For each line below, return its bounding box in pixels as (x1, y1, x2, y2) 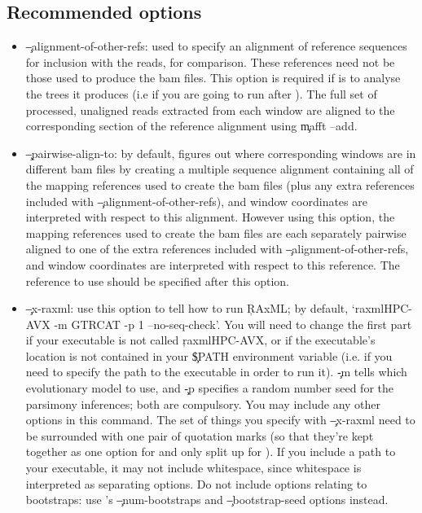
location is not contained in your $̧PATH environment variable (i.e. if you (25, 347, 393, 364)
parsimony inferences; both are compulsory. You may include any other (25, 395, 381, 412)
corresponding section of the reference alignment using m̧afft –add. (25, 117, 358, 134)
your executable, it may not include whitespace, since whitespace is (25, 459, 362, 476)
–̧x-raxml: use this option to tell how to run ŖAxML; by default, (25, 300, 349, 317)
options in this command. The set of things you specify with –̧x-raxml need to (25, 411, 415, 428)
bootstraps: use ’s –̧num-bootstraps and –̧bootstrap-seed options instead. (25, 491, 389, 508)
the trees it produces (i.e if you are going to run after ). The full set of (25, 85, 377, 102)
